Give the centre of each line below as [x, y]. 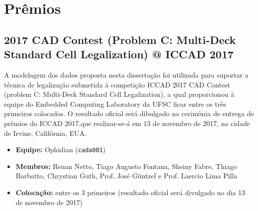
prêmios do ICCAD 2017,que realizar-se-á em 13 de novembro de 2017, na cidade [127, 123]
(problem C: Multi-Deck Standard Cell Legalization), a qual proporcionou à [119, 94]
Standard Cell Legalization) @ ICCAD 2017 [119, 54]
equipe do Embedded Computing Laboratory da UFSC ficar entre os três [115, 104]
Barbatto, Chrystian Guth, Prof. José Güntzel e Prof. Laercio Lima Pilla [127, 176]
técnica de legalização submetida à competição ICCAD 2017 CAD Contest [117, 84]
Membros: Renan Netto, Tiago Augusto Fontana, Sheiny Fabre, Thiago [126, 166]
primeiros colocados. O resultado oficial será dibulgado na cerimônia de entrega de [129, 113]
